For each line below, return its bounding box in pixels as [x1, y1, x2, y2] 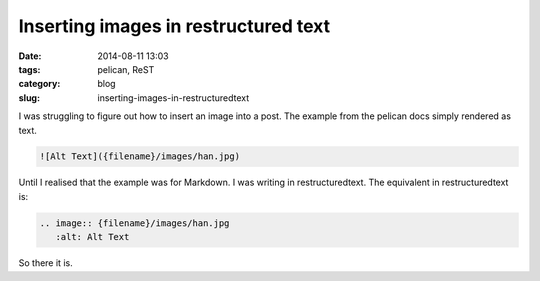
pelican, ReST [97, 63, 155, 75]
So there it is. [18, 257, 74, 269]
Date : [18, 50, 42, 62]
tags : [18, 63, 41, 75]
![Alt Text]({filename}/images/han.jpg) [39, 151, 240, 162]
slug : [18, 91, 40, 104]
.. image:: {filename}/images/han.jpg [39, 217, 230, 229]
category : [18, 78, 61, 90]
